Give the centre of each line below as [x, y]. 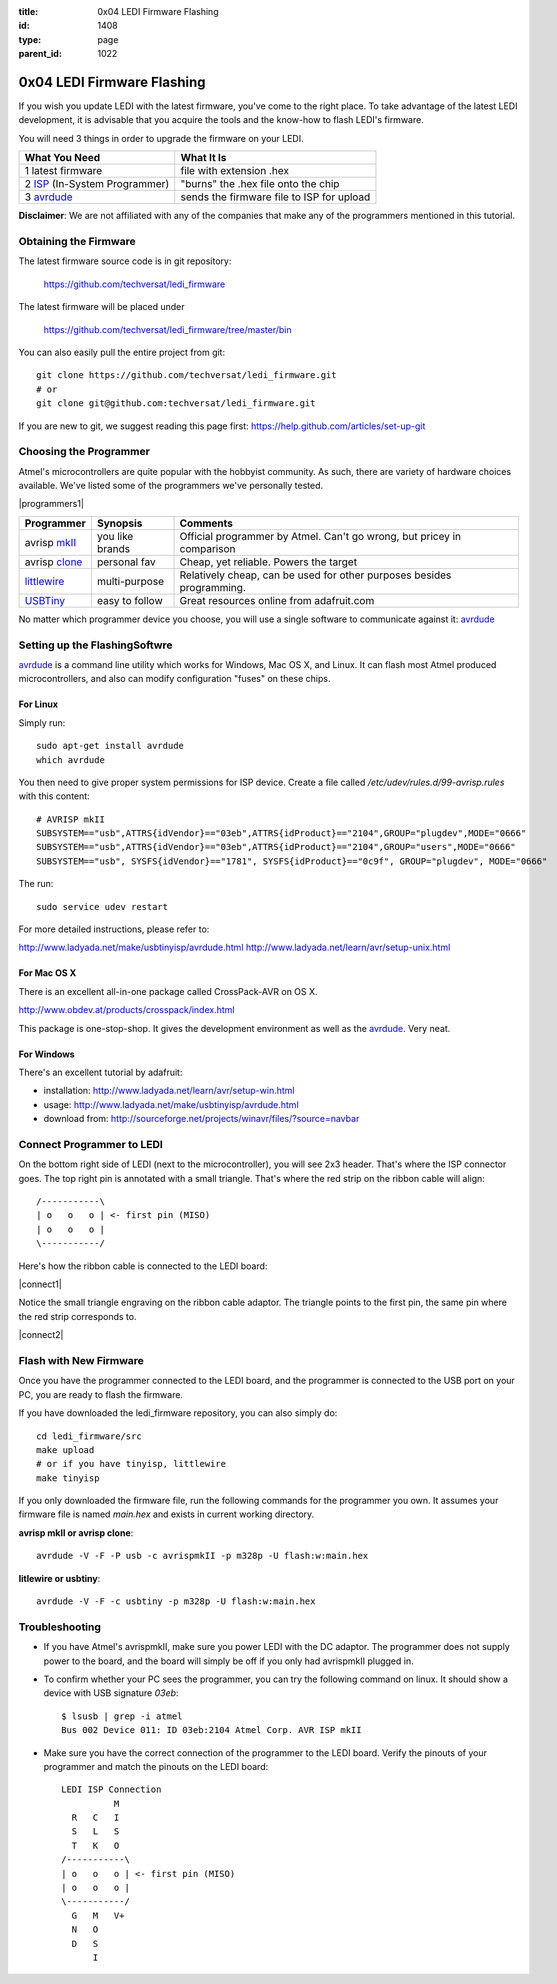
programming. [213, 587]
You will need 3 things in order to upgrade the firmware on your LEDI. [161, 138]
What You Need [62, 158]
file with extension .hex [235, 171]
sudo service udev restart [102, 906]
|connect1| [40, 1284]
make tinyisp [68, 1478]
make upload [65, 1449]
